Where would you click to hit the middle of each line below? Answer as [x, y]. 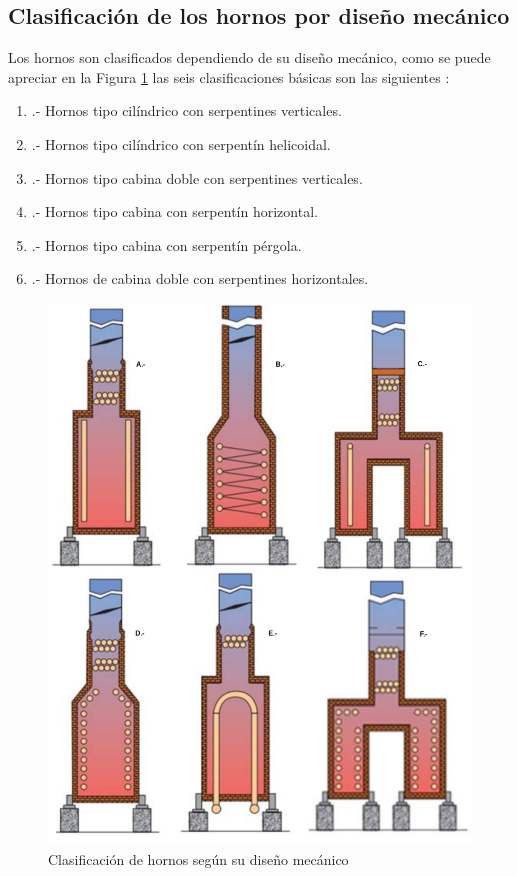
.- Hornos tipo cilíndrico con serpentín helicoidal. [181, 143]
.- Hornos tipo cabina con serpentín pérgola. [166, 244]
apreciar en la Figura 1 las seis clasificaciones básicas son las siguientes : [229, 76]
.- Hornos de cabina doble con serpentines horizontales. [200, 278]
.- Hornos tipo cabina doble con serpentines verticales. [197, 177]
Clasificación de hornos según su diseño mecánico [198, 859]
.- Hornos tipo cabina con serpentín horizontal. [174, 211]
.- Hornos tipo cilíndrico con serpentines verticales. [186, 110]
